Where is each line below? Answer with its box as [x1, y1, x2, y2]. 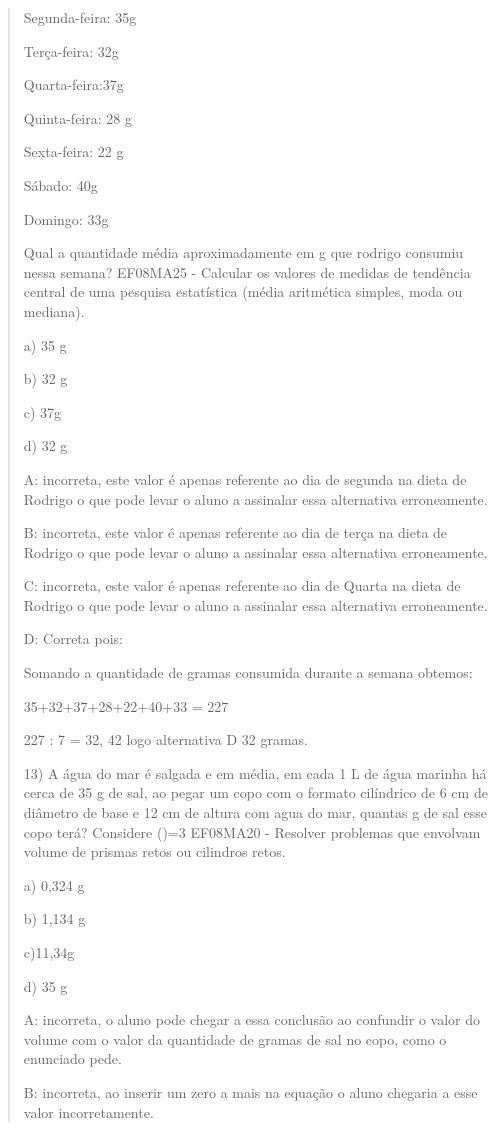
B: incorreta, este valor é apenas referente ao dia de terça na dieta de [23, 522, 448, 543]
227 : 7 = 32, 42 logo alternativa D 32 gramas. [23, 729, 309, 750]
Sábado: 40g [23, 174, 98, 195]
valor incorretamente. [23, 1101, 154, 1122]
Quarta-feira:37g [23, 74, 124, 95]
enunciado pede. [23, 1048, 122, 1069]
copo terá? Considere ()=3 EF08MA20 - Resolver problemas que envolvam [23, 821, 481, 842]
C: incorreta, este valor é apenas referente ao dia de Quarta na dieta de [23, 575, 461, 596]
